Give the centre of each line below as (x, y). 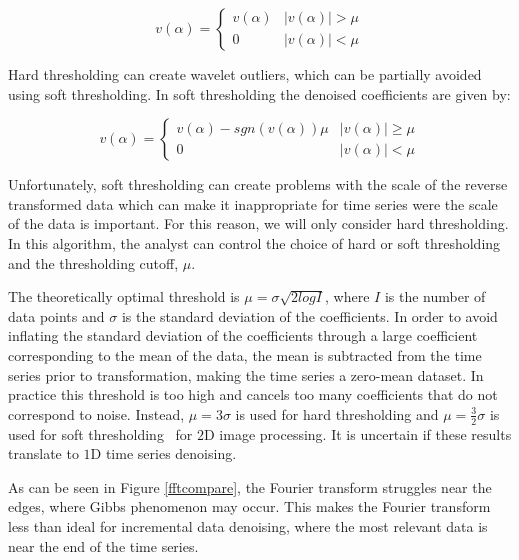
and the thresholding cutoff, (93, 262)
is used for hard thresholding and (337, 413)
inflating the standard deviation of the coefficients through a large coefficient (243, 335)
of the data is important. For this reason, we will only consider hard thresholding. (258, 223)
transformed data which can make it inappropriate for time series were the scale (253, 203)
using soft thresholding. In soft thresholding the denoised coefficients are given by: (259, 93)
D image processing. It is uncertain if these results (358, 433)
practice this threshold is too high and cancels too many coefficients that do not (253, 394)
